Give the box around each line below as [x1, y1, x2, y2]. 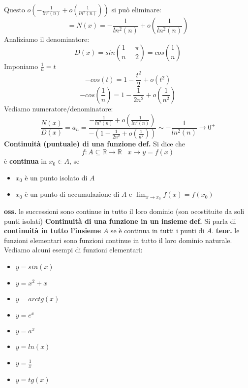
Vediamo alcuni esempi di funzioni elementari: [4, 245, 143, 255]
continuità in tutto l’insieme [4, 225, 101, 236]
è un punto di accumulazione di [25, 189, 120, 199]
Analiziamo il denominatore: [4, 34, 90, 44]
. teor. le [212, 225, 240, 236]
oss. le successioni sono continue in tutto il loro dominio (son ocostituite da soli [4, 206, 245, 216]
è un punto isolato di [25, 172, 88, 182]
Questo [4, 4, 25, 14]
